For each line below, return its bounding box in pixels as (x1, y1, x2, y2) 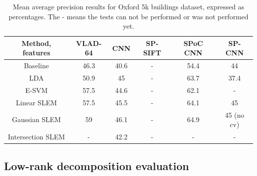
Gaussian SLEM (12, 114, 61, 125)
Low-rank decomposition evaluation (4, 158, 189, 173)
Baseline (24, 60, 49, 71)
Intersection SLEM (8, 132, 65, 142)
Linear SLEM (16, 97, 57, 107)
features (22, 47, 50, 58)
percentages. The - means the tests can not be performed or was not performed (8, 11, 249, 21)
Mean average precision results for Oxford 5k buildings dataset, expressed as (13, 1, 244, 11)
